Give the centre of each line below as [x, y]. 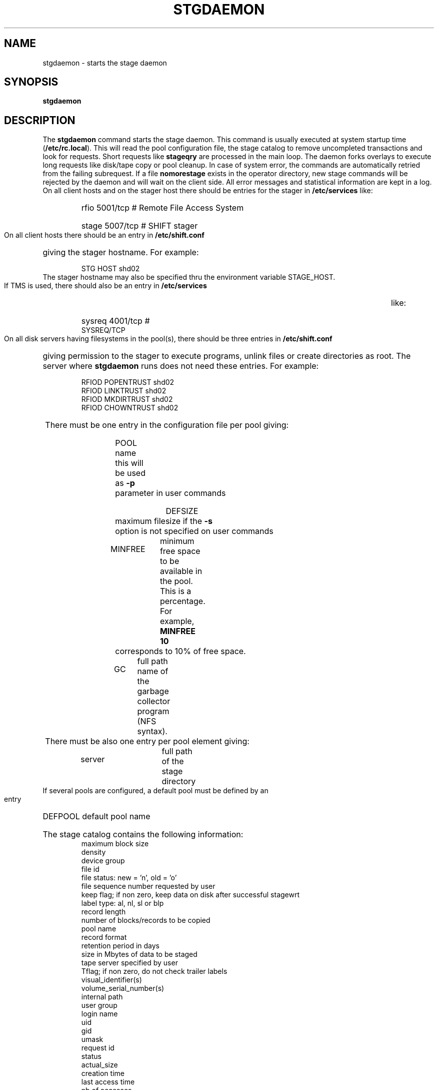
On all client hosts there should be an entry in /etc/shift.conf [104, 235]
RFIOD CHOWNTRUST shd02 [130, 408]
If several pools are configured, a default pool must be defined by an [155, 791]
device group [103, 861]
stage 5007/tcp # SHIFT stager [139, 226]
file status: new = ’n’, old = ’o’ [129, 878]
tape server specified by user [129, 963]
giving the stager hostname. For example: [121, 252]
